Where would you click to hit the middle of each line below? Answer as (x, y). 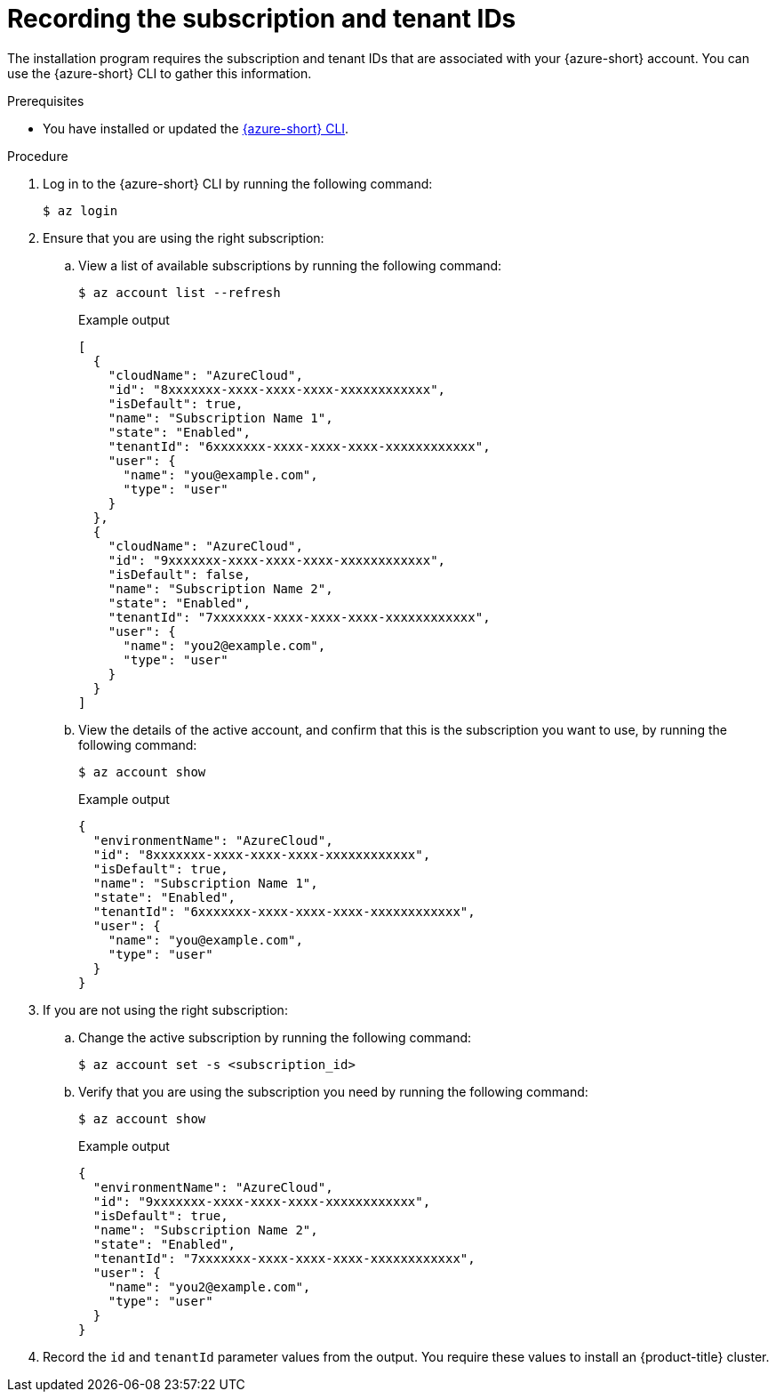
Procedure (38, 156)
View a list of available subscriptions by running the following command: (290, 265)
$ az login (80, 210)
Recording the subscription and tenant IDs (262, 19)
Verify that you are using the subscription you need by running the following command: (333, 1091)
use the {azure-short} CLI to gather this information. (160, 73)
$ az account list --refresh (180, 292)
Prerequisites (46, 101)
